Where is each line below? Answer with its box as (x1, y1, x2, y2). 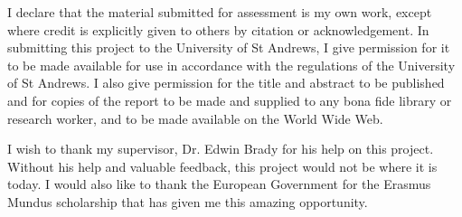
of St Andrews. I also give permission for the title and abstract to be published (7, 73, 445, 92)
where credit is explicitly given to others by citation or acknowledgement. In (7, 20, 429, 39)
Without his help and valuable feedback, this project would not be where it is (7, 156, 438, 175)
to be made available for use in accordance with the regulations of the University (7, 55, 456, 74)
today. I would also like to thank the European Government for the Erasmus (7, 175, 431, 193)
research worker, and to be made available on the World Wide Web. (7, 108, 383, 127)
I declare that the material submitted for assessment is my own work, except (7, 3, 432, 21)
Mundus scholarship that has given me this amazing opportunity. (7, 192, 368, 211)
